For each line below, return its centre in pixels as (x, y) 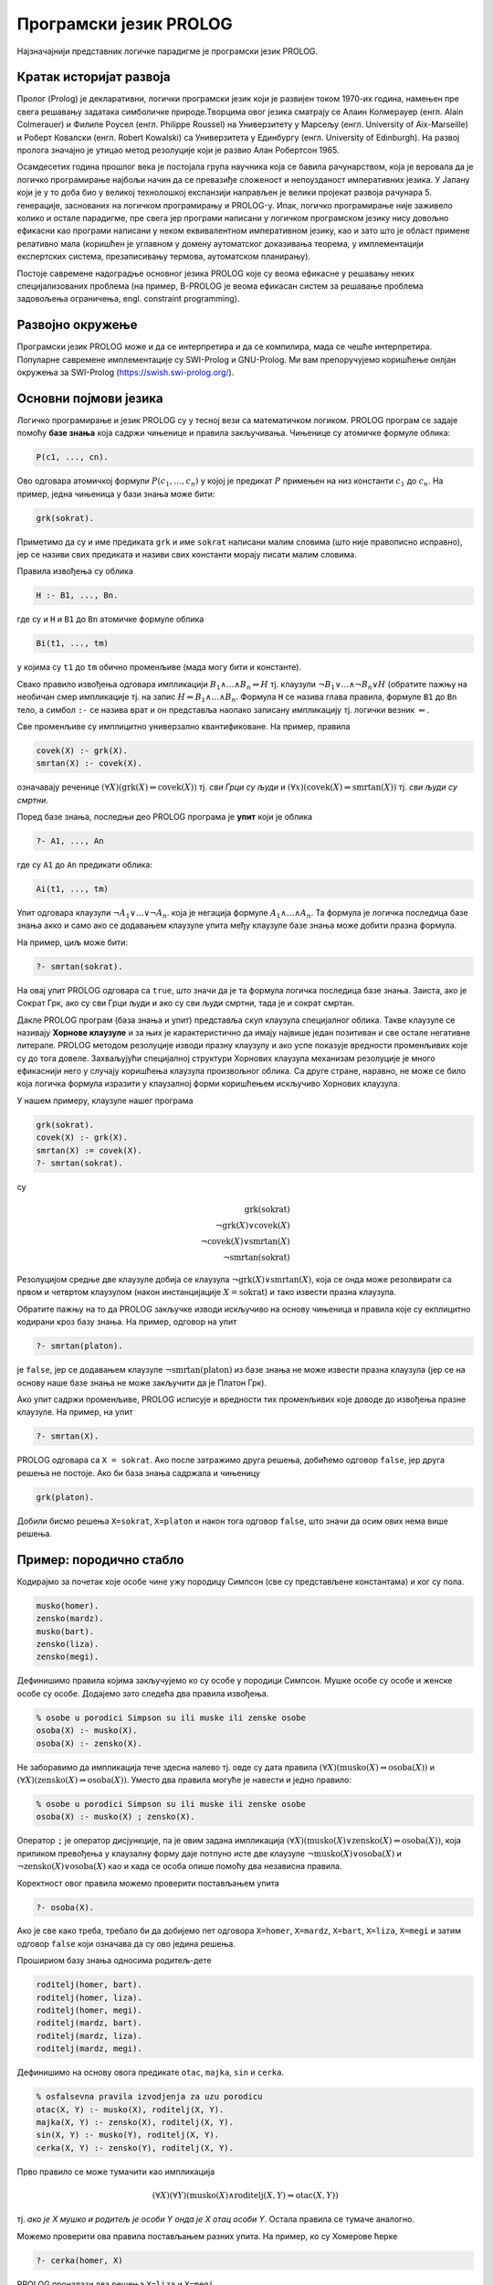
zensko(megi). (68, 1657)
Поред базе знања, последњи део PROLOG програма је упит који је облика (165, 817)
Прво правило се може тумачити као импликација (115, 2172)
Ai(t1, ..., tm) (73, 889)
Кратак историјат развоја (94, 77)
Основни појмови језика (90, 398)
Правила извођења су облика (75, 571)
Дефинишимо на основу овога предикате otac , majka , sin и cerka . (151, 2072)
